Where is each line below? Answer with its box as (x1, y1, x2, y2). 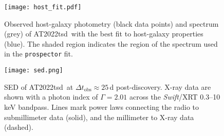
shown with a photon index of (4, 91, 98, 102)
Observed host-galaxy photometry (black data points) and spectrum (4, 18, 219, 29)
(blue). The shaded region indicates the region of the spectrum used (4, 38, 218, 49)
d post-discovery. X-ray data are (109, 81, 211, 92)
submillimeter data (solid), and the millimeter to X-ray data (4, 111, 194, 122)
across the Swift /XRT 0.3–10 (129, 91, 220, 102)
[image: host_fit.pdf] (4, 4, 82, 11)
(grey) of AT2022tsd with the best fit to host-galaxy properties (4, 28, 203, 39)
